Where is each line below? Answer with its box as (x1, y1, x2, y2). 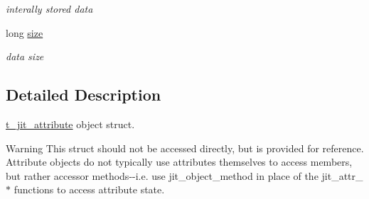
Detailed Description (6, 84, 161, 106)
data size (6, 49, 44, 64)
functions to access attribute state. (14, 182, 165, 197)
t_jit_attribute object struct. (6, 116, 135, 131)
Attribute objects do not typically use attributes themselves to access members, (6, 154, 353, 169)
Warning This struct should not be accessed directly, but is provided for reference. (6, 140, 364, 155)
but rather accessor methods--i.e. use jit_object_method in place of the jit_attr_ (6, 168, 363, 183)
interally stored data (6, 1, 93, 16)
